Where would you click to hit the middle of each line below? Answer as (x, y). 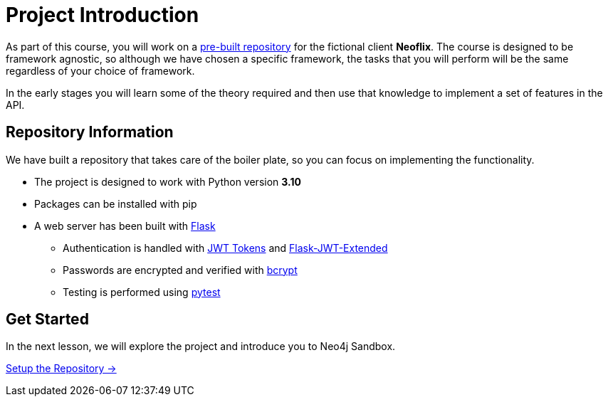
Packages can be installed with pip (116, 203)
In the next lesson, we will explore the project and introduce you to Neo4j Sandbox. (201, 347)
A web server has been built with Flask (125, 226)
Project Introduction (103, 15)
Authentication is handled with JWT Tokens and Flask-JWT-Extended (225, 248)
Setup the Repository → (61, 369)
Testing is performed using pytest (142, 292)
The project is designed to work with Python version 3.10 (168, 181)
